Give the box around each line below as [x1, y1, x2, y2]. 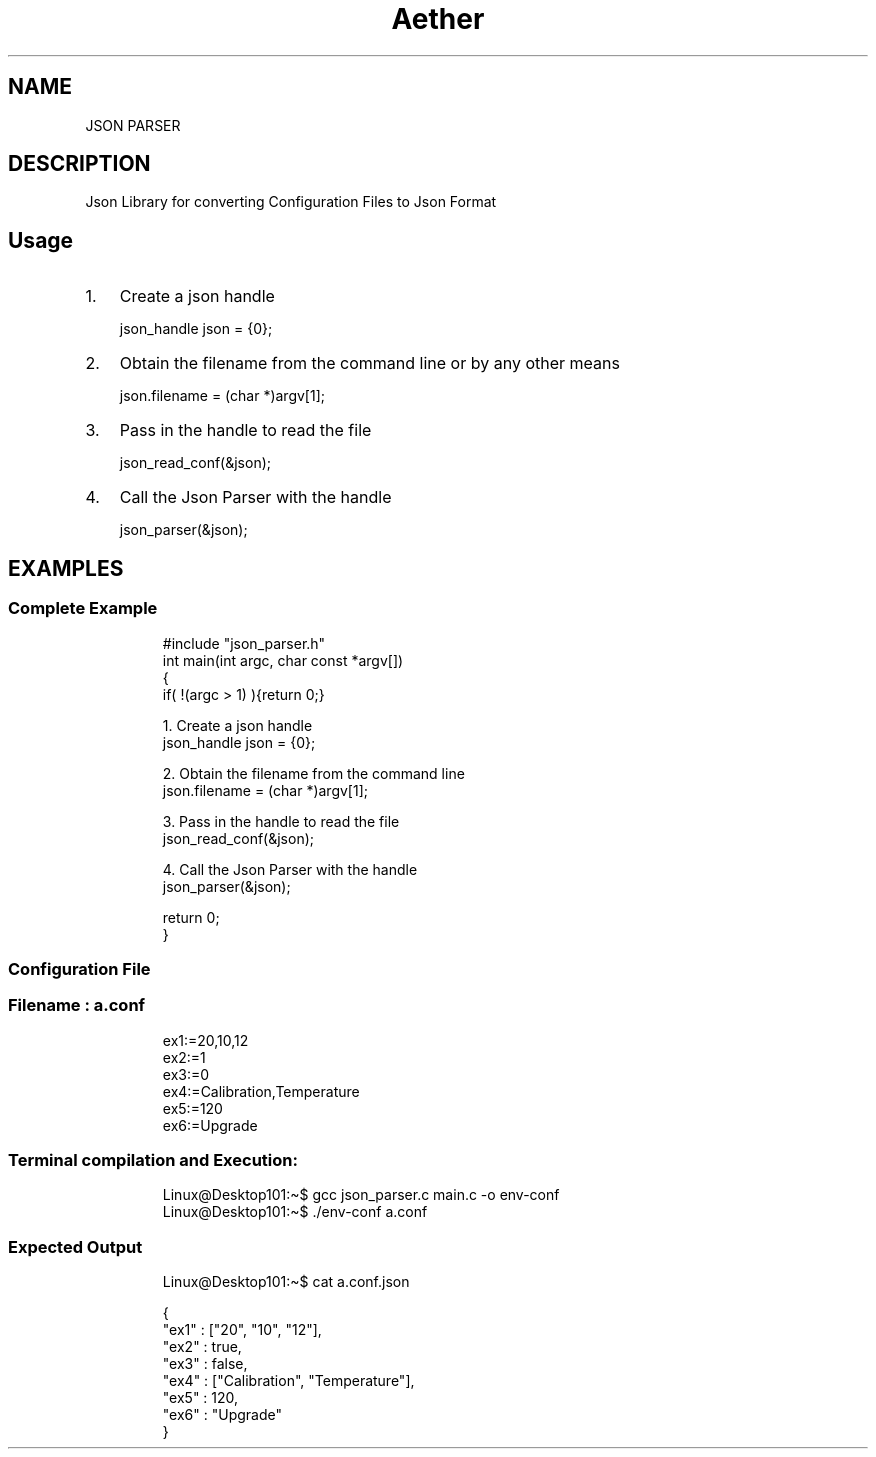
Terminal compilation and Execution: [8, 1150, 298, 1170]
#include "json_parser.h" [162, 634, 326, 652]
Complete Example [8, 598, 158, 619]
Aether [391, 2, 485, 36]
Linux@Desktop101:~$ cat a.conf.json [162, 1273, 410, 1291]
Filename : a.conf [8, 995, 146, 1016]
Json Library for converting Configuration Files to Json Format [85, 193, 497, 211]
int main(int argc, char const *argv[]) [162, 651, 404, 669]
